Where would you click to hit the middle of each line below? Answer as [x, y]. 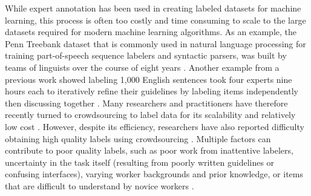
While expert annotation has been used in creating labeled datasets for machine [153, 8]
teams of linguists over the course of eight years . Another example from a [142, 67]
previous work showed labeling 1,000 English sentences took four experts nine [149, 79]
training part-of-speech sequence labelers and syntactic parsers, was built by [146, 55]
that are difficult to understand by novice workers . [100, 185]
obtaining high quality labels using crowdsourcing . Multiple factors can [138, 138]
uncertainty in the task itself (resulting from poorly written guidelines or [140, 162]
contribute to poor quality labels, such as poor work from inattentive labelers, [149, 150]
